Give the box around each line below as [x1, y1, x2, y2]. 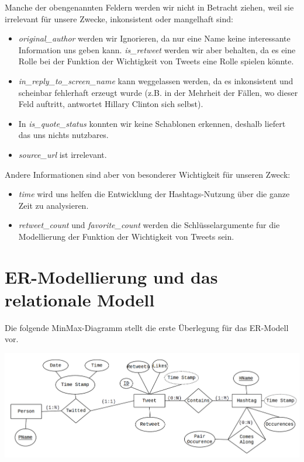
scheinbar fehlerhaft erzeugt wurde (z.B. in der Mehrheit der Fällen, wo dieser [18, 86, 298, 98]
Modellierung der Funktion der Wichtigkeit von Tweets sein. [18, 230, 234, 242]
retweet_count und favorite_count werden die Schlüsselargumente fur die [18, 219, 280, 231]
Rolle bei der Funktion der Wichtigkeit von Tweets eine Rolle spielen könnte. [18, 55, 294, 67]
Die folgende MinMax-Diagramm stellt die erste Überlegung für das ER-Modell [5, 321, 289, 333]
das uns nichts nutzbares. [18, 129, 109, 141]
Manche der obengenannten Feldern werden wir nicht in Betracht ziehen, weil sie [5, 1, 294, 13]
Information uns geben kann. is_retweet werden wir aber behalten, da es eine [18, 43, 296, 56]
